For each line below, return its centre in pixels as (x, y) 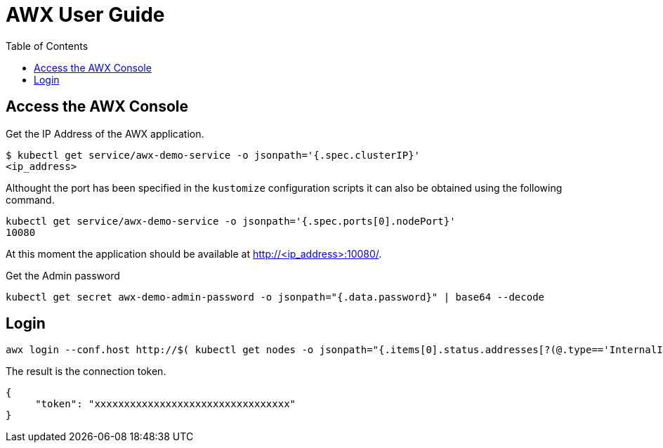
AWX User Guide (85, 15)
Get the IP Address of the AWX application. (105, 133)
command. (30, 199)
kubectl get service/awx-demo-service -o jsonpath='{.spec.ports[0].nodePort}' (231, 221)
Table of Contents (47, 46)
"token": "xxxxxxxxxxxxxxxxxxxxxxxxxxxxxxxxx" (166, 404)
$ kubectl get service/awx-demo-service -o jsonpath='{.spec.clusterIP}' (213, 155)
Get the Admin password (63, 275)
